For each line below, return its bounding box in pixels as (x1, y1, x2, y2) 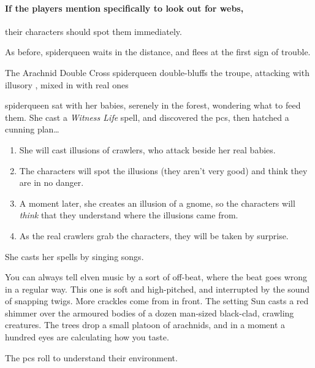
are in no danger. (19, 176, 84, 189)
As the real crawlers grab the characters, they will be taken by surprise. (19, 229, 289, 242)
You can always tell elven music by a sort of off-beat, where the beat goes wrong (5, 270, 308, 283)
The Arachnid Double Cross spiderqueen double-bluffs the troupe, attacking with (5, 66, 309, 79)
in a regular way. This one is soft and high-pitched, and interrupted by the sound (5, 282, 310, 295)
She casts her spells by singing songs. (5, 250, 144, 263)
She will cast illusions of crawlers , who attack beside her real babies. (19, 143, 276, 156)
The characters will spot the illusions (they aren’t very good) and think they (19, 164, 308, 177)
